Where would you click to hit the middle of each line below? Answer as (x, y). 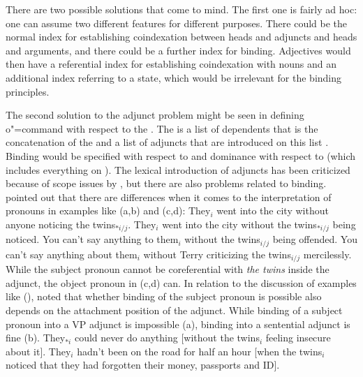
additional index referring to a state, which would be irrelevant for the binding (174, 77)
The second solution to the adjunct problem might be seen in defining (155, 115)
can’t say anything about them (72, 254)
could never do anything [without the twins (167, 338)
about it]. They (38, 351)
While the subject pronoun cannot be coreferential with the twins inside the (168, 269)
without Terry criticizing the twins (217, 254)
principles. (28, 91)
